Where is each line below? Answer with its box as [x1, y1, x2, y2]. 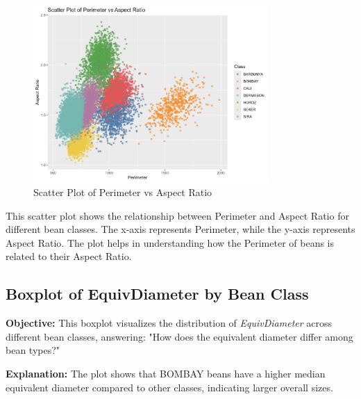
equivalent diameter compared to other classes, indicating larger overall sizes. [6, 380, 333, 394]
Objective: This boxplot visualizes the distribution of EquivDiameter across [6, 316, 333, 330]
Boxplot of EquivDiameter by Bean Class [6, 283, 309, 304]
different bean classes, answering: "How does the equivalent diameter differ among [6, 329, 353, 343]
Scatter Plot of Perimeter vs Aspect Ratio [33, 184, 212, 199]
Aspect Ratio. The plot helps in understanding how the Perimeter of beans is [6, 235, 335, 250]
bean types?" [6, 343, 60, 357]
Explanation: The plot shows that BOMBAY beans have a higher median [6, 366, 326, 380]
